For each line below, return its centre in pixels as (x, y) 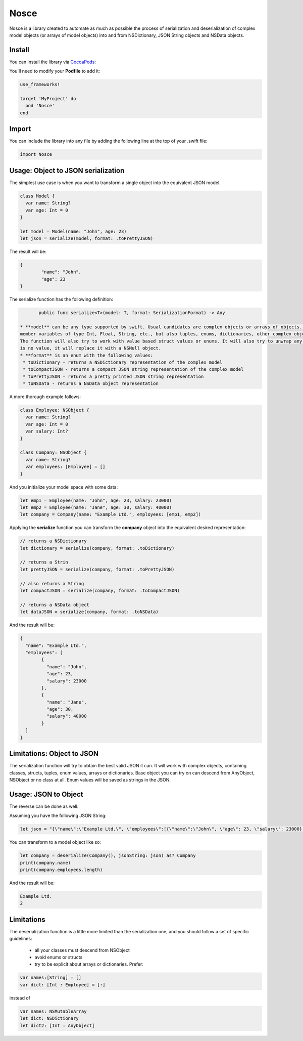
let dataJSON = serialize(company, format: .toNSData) (89, 612)
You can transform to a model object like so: (55, 842)
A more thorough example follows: (45, 397)
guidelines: (21, 939)
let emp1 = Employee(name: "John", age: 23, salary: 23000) (96, 500)
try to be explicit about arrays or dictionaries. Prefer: (89, 964)
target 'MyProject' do (48, 99)
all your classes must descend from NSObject (82, 950)
